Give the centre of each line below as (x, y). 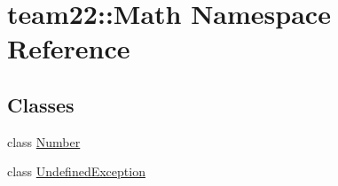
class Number (44, 141)
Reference (69, 48)
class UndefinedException (76, 171)
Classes (41, 104)
